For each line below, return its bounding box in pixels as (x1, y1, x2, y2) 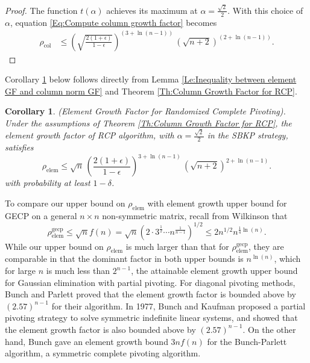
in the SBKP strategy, (207, 129, 288, 141)
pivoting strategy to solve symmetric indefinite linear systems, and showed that (5, 311, 298, 324)
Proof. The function (5, 4, 78, 16)
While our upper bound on (5, 240, 104, 252)
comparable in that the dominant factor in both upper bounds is (5, 252, 244, 265)
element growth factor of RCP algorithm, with (5, 129, 174, 141)
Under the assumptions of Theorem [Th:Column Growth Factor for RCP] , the (5, 116, 292, 129)
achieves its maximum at (106, 4, 198, 16)
